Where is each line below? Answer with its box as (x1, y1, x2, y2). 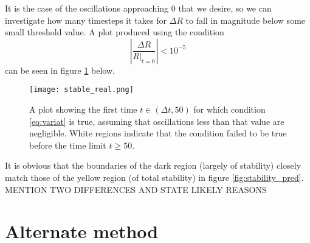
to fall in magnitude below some (185, 13, 306, 26)
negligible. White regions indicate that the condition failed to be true (29, 127, 287, 139)
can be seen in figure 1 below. (5, 63, 115, 76)
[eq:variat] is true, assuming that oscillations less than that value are (29, 114, 284, 127)
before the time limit (29, 138, 106, 151)
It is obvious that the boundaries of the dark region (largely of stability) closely (5, 159, 301, 172)
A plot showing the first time (29, 103, 137, 116)
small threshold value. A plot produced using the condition (5, 26, 224, 38)
